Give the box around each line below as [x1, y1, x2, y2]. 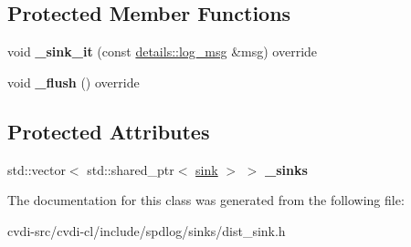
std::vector [7, 160, 66, 179]
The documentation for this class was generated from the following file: [7, 190, 405, 210]
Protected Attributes [7, 117, 210, 145]
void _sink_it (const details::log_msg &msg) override [7, 42, 318, 61]
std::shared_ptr [87, 160, 174, 179]
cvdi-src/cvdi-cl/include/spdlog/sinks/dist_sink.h [7, 221, 286, 240]
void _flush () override [7, 72, 140, 91]
